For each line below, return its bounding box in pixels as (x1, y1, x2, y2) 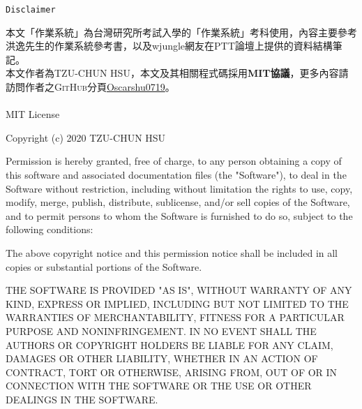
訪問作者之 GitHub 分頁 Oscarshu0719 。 (6, 80, 175, 94)
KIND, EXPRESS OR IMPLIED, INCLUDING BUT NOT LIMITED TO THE (6, 296, 349, 311)
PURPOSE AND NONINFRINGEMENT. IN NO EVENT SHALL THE (6, 323, 317, 338)
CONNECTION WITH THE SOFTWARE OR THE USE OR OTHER (6, 378, 312, 393)
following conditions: (6, 222, 93, 237)
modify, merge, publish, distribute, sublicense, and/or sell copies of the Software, (6, 195, 350, 209)
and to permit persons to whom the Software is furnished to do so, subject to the (6, 208, 353, 223)
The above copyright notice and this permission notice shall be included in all (6, 245, 338, 260)
